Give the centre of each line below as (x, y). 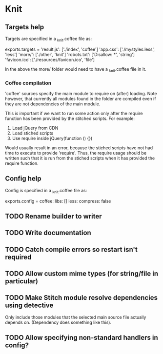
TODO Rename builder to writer (53, 216)
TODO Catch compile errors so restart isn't (71, 249)
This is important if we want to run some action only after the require (74, 113)
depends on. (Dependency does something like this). (58, 322)
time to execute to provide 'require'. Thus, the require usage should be (76, 153)
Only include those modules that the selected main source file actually (76, 317)
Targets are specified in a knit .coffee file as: (48, 39)
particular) (21, 281)
